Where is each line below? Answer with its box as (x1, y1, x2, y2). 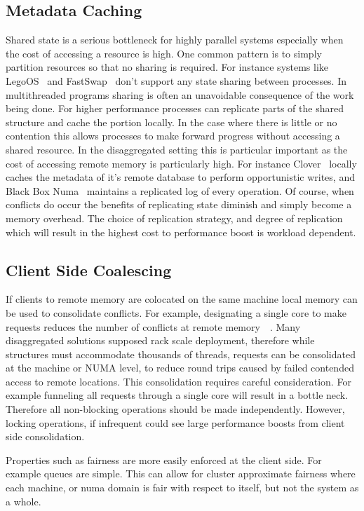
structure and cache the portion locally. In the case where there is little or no (6, 114, 337, 129)
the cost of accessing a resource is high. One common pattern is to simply (6, 46, 322, 60)
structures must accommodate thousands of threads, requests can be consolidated (6, 346, 356, 361)
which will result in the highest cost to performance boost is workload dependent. (6, 224, 356, 239)
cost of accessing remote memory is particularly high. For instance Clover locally (6, 156, 357, 170)
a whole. (6, 493, 41, 508)
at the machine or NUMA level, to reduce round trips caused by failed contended (6, 360, 354, 375)
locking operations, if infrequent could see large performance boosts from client (6, 415, 345, 430)
